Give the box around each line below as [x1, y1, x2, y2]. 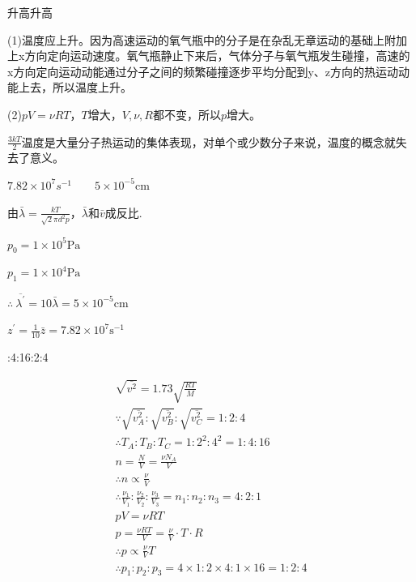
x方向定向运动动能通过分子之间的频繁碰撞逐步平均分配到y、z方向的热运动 [7, 62, 398, 79]
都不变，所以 [152, 105, 221, 122]
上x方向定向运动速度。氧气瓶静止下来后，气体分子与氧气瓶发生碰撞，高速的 [7, 47, 410, 64]
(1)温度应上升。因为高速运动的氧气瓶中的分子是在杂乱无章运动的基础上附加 [7, 31, 407, 48]
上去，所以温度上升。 [18, 79, 132, 96]
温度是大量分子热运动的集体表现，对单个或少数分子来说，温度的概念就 [21, 133, 396, 150]
